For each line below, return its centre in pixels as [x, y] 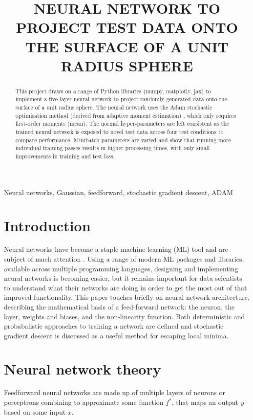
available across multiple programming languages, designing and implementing [121, 268]
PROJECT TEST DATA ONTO [127, 27]
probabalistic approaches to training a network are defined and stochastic [114, 326]
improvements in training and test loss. [65, 156]
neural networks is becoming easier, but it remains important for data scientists [123, 278]
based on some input [35, 411]
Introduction [47, 226]
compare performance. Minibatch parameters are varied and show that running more [123, 140]
